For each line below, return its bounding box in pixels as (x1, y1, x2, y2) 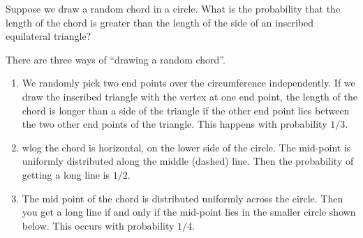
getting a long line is (22, 167, 110, 181)
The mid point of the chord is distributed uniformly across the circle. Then (22, 191, 343, 205)
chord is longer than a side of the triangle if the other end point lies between (22, 103, 350, 117)
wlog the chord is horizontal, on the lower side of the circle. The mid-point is (22, 140, 351, 154)
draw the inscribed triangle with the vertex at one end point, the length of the (22, 89, 357, 103)
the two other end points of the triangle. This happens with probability (22, 117, 327, 131)
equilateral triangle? (6, 29, 91, 43)
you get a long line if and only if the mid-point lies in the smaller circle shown (22, 204, 356, 219)
